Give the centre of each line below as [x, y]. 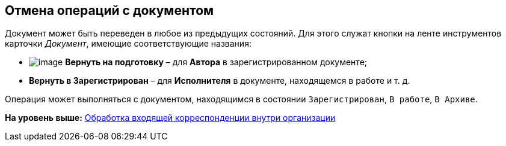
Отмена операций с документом [110, 10]
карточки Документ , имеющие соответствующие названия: [128, 44]
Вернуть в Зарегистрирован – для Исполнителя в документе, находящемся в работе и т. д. [220, 81]
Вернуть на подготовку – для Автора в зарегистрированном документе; [216, 62]
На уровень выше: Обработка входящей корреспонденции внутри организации [170, 118]
